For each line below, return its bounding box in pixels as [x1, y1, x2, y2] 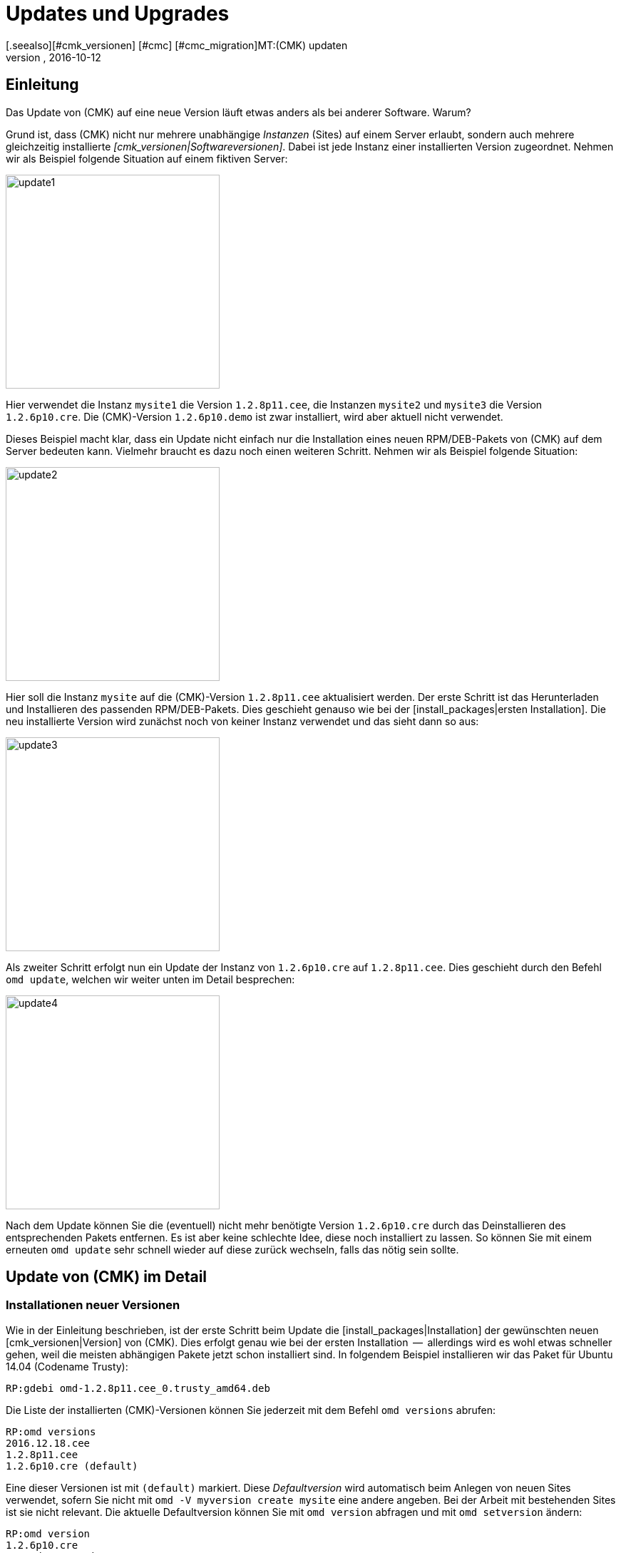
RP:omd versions [6, 1425, 96, 1437]
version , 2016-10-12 [6, 51, 101, 63]
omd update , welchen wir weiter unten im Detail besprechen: [6, 973, 295, 985]
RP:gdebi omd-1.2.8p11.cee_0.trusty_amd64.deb [6, 1382, 270, 1394]
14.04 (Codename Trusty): [6, 1360, 128, 1373]
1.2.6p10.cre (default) [6, 1460, 138, 1472]
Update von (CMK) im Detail [6, 1268, 207, 1286]
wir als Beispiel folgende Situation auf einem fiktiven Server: [6, 152, 288, 165]
